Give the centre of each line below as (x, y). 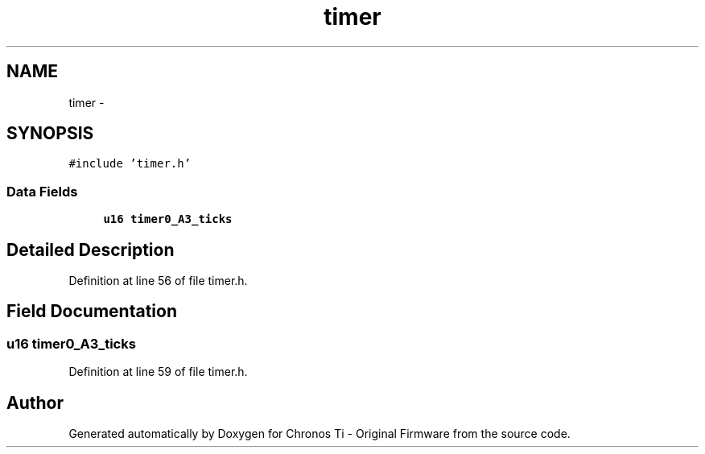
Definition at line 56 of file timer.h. (158, 281)
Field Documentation (92, 312)
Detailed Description (91, 250)
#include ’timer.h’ (130, 164)
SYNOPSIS (50, 134)
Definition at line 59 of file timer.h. (158, 372)
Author (35, 402)
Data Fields (42, 191)
